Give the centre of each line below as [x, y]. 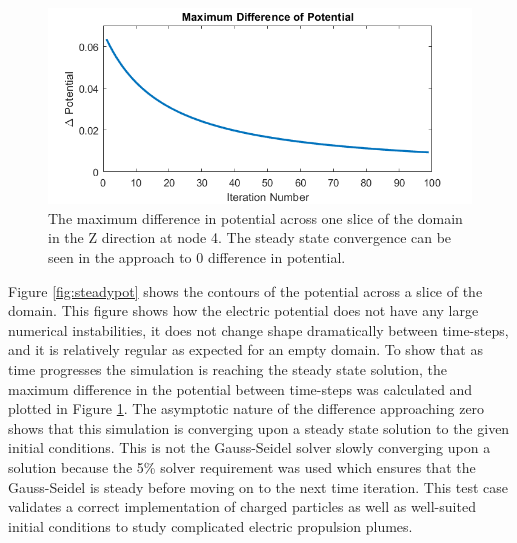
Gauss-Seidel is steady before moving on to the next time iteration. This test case [258, 486]
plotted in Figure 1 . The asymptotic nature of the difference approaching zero [246, 408]
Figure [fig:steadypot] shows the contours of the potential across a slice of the [245, 290]
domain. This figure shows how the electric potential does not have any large [243, 310]
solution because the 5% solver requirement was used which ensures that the [242, 466]
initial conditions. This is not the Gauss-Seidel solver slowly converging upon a [249, 447]
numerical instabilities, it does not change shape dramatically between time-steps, [258, 329]
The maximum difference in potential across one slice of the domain [255, 217]
